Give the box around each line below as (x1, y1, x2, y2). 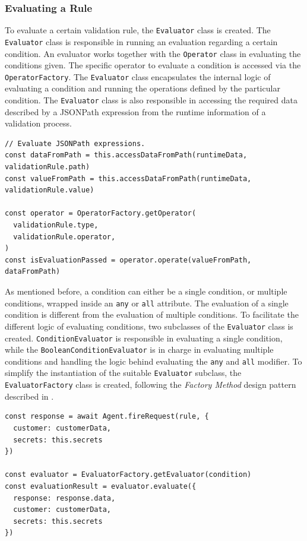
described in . (5, 390, 54, 402)
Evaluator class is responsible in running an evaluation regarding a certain (5, 35, 278, 48)
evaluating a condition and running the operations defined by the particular (5, 82, 280, 94)
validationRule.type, (13, 221, 99, 230)
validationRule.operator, (13, 232, 116, 241)
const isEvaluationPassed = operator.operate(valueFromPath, (5, 255, 252, 264)
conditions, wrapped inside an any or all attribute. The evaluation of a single (5, 296, 289, 309)
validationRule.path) (5, 163, 90, 172)
